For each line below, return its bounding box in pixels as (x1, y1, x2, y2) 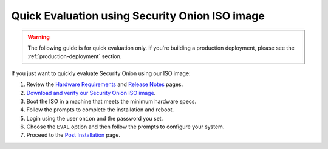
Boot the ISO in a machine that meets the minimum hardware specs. (26, 98, 197, 105)
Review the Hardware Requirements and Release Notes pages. (26, 81, 183, 88)
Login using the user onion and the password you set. (26, 114, 163, 122)
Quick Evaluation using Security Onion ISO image (11, 9, 265, 22)
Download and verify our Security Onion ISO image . (26, 89, 156, 96)
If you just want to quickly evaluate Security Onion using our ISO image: (11, 70, 191, 77)
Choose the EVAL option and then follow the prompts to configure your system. (26, 123, 225, 130)
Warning (27, 33, 50, 41)
